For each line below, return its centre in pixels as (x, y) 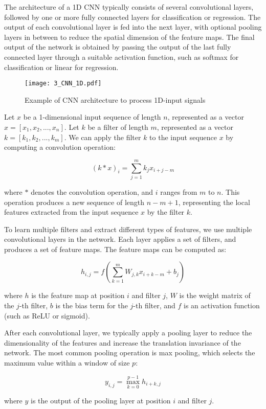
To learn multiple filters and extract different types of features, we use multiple (128, 229)
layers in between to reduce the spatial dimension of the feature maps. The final (129, 37)
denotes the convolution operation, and (92, 191)
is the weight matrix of (215, 295)
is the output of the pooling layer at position (101, 401)
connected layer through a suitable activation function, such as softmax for (121, 56)
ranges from (179, 191)
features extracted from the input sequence (71, 212)
